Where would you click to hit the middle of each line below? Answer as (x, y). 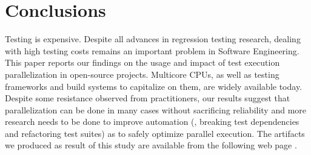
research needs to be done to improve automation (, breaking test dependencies (152, 122)
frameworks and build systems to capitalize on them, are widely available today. (154, 86)
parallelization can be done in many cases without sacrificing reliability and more (156, 109)
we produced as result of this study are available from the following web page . (151, 145)
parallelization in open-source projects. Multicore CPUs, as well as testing (142, 74)
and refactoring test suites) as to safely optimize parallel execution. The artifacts (155, 133)
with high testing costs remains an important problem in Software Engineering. (152, 50)
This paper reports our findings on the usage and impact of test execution (142, 62)
